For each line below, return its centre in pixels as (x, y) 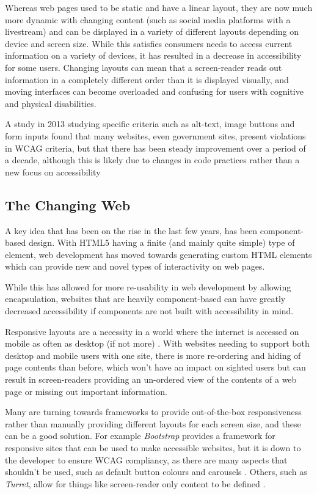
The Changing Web (68, 205)
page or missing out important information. (86, 391)
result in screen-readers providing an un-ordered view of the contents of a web (151, 379)
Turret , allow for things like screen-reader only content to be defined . (135, 483)
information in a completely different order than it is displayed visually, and (147, 79)
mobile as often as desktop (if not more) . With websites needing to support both (157, 343)
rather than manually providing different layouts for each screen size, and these (153, 423)
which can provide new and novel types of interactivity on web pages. (135, 266)
